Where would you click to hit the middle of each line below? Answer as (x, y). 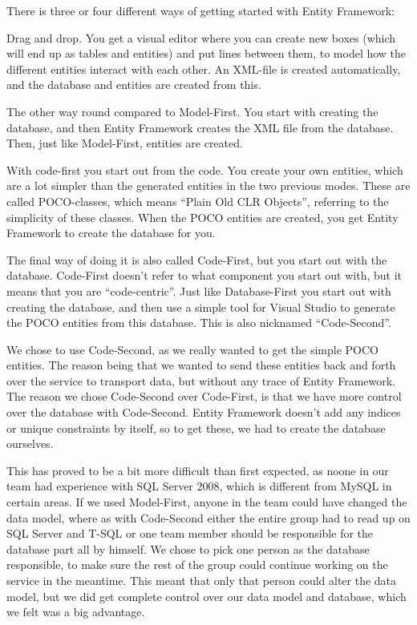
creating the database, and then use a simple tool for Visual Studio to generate (201, 306)
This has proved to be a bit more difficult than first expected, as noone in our (198, 470)
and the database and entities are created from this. (134, 85)
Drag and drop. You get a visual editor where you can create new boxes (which (201, 37)
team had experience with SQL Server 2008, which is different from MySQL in (199, 486)
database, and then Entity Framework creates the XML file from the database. (200, 127)
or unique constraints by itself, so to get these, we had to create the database (196, 427)
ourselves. (30, 444)
